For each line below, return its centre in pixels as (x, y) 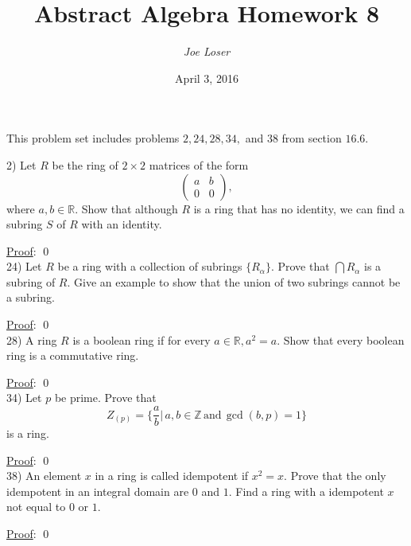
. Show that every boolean (341, 339)
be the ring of (85, 164)
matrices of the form (199, 164)
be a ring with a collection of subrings (150, 266)
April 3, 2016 (207, 78)
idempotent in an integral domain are (98, 491)
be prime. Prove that (105, 398)
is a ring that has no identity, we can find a (299, 208)
